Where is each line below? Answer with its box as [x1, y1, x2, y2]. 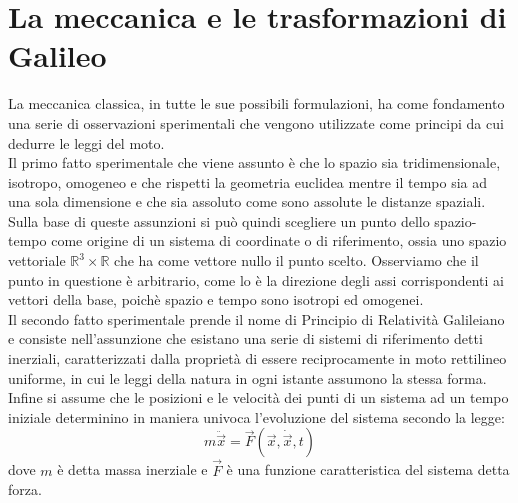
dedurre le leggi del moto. [8, 132, 165, 153]
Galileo [8, 35, 107, 76]
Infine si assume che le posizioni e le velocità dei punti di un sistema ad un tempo [8, 387, 509, 408]
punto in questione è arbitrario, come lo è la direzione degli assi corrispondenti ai [8, 269, 504, 290]
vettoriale [8, 250, 66, 271]
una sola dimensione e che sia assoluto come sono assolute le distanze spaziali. [8, 191, 486, 212]
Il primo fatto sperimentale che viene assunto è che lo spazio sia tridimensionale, [8, 152, 501, 173]
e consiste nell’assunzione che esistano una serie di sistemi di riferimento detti [8, 328, 483, 349]
